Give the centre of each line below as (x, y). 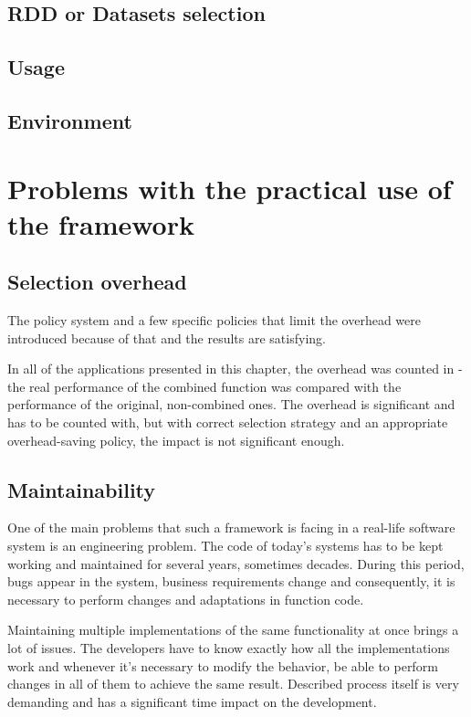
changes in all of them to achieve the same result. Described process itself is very (233, 684)
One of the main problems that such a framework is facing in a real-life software (231, 527)
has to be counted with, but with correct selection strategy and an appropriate (228, 422)
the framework (101, 223)
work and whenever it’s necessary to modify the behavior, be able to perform (223, 665)
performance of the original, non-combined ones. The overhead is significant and (231, 404)
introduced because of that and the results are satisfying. (167, 337)
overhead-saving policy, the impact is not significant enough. (176, 440)
